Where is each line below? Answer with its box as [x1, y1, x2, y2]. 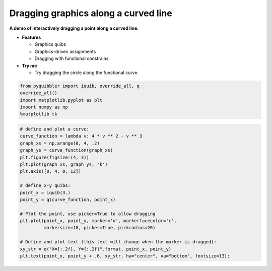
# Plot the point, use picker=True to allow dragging [20, 211, 156, 217]
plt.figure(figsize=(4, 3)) [20, 154, 89, 160]
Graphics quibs [34, 41, 66, 47]
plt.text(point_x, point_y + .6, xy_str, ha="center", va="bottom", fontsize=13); [20, 253, 230, 259]
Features [22, 34, 41, 40]
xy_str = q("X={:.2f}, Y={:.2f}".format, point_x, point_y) [20, 246, 172, 252]
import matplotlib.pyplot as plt [20, 97, 103, 103]
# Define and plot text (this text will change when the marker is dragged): [20, 239, 217, 245]
